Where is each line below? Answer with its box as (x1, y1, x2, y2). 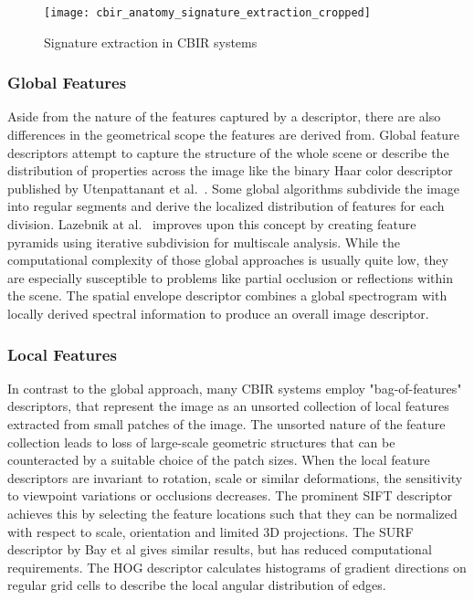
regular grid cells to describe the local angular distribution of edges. (7, 575, 386, 595)
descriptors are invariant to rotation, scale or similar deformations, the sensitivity (7, 468, 463, 487)
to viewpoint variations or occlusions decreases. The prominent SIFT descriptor (7, 486, 452, 505)
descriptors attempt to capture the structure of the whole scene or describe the (7, 142, 449, 162)
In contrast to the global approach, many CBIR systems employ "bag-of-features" (7, 378, 462, 397)
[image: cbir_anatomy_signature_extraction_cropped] (44, 6, 371, 19)
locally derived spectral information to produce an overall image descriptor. (7, 304, 429, 322)
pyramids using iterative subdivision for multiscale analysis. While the (7, 232, 401, 251)
